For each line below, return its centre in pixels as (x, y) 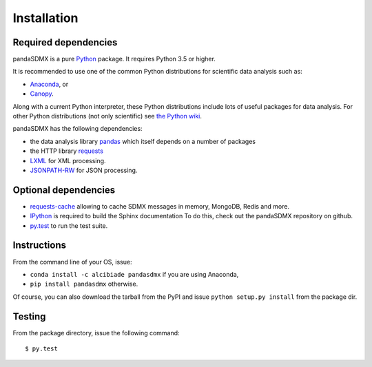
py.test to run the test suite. (69, 226)
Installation (45, 18)
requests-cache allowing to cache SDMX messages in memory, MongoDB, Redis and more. (159, 206)
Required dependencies (65, 42)
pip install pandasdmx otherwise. (84, 284)
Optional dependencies (64, 190)
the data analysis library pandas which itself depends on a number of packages (143, 141)
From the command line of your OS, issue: (72, 262)
